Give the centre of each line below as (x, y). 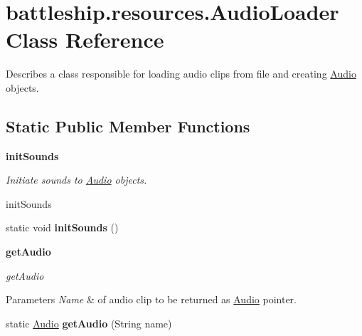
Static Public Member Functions (128, 126)
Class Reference (85, 40)
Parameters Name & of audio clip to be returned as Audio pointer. (151, 299)
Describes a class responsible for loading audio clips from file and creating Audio (181, 74)
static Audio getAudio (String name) (89, 323)
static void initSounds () (62, 227)
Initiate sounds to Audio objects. (76, 180)
